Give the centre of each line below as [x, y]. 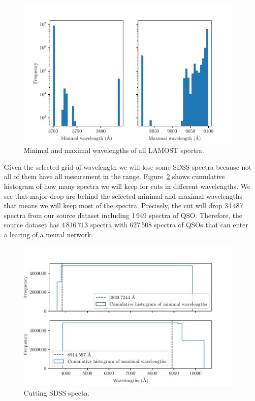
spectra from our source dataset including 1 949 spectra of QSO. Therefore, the [123, 215]
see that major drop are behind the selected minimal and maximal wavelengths [123, 196]
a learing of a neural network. [48, 234]
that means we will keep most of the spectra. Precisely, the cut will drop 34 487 [124, 205]
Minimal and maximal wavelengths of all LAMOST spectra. [114, 150]
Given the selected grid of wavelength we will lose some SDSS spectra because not [128, 166]
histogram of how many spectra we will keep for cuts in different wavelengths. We [127, 186]
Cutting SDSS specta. [57, 392]
